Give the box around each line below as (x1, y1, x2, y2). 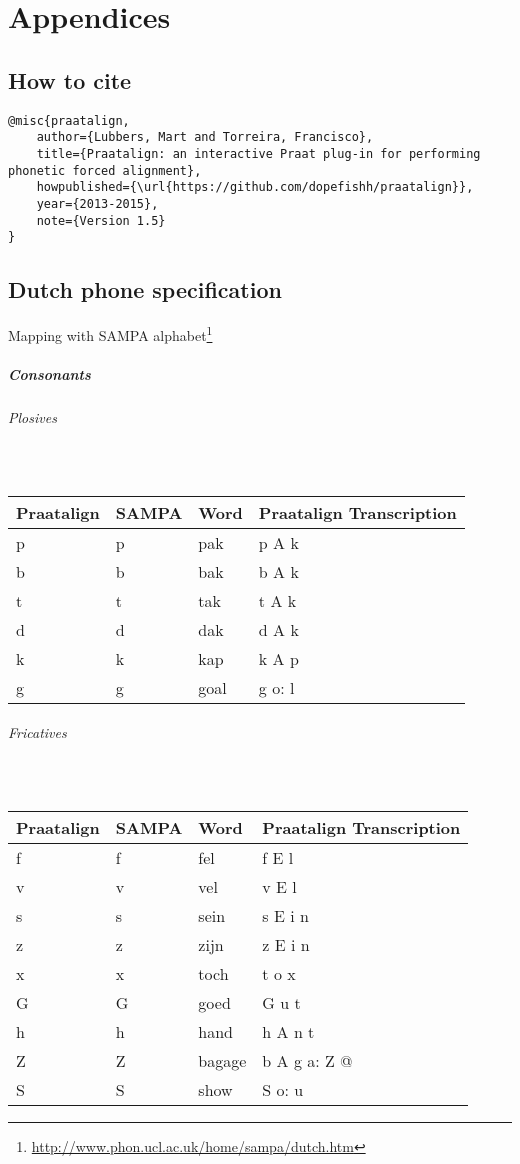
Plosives (8, 406, 57, 427)
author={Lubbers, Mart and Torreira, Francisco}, (36, 130, 374, 145)
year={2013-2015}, (36, 196, 159, 211)
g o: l (258, 675, 295, 699)
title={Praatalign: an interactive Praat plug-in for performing (36, 146, 481, 161)
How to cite (8, 64, 132, 95)
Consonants (8, 363, 91, 384)
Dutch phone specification (8, 274, 282, 305)
